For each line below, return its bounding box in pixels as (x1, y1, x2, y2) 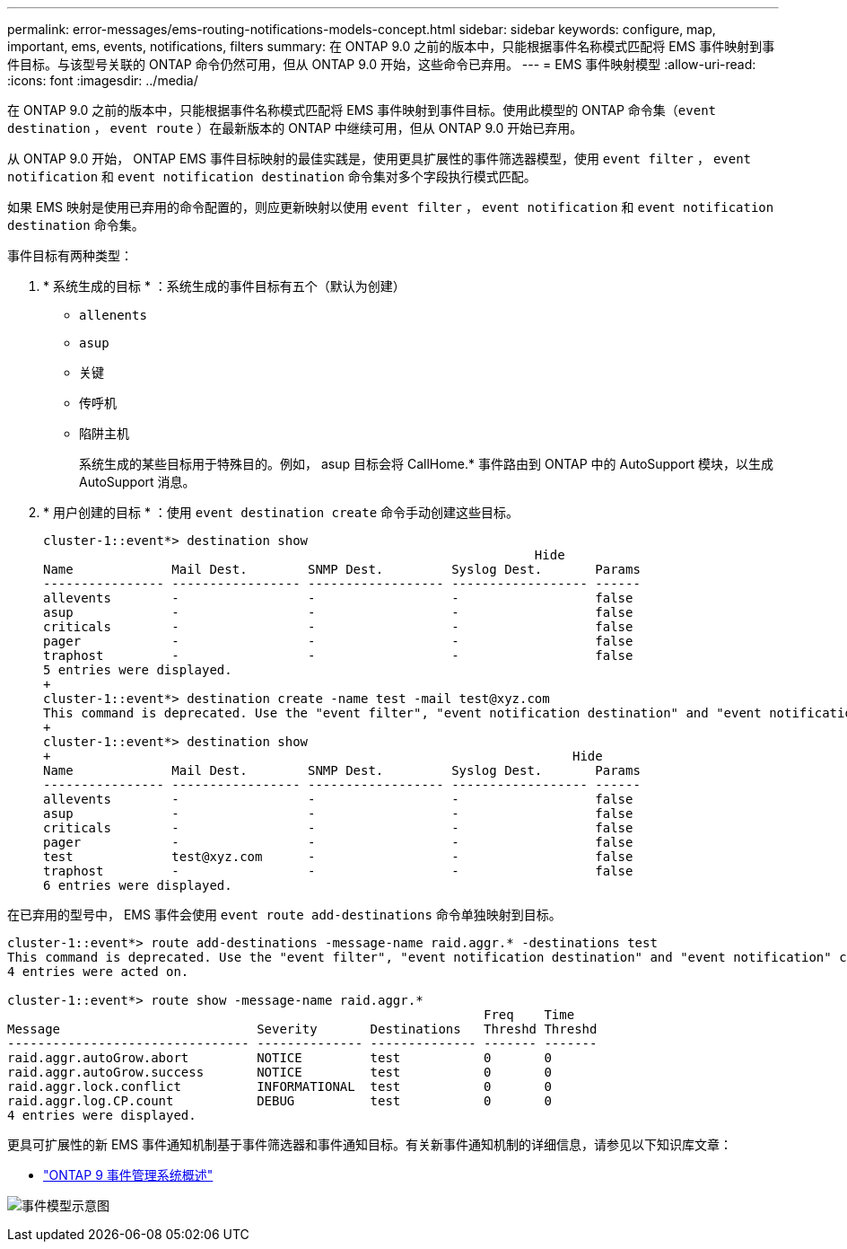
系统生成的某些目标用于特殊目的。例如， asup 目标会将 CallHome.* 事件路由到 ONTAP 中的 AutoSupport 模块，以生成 (79, 456, 774, 471)
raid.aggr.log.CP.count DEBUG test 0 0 (7, 1094, 552, 1108)
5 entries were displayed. (43, 663, 232, 677)
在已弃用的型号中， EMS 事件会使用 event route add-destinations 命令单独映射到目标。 (7, 907, 562, 922)
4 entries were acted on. (7, 964, 189, 979)
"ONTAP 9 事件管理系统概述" (43, 1167, 214, 1183)
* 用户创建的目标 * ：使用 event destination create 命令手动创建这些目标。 (43, 505, 520, 520)
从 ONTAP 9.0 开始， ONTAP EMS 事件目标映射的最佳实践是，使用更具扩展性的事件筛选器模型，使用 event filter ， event (7, 151, 752, 166)
